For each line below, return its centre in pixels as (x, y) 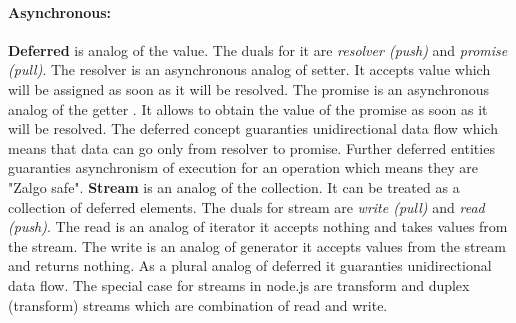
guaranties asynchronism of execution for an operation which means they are (243, 167)
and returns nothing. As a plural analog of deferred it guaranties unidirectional (250, 265)
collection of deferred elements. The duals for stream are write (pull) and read (246, 206)
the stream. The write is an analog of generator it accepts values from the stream (257, 245)
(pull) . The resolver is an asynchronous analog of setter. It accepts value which (249, 69)
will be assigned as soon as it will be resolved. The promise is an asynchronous (249, 88)
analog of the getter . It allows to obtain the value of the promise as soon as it (248, 108)
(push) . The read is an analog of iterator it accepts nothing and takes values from (258, 226)
